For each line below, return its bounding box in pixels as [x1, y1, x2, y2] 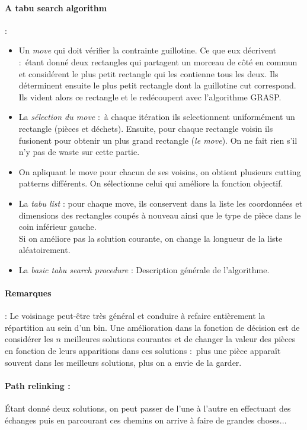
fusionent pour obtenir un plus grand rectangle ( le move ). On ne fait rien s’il [18, 134, 298, 146]
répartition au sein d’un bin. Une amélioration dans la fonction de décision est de [5, 321, 300, 333]
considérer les [5, 333, 53, 345]
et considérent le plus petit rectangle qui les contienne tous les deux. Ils [18, 67, 279, 80]
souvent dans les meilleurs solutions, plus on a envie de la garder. [5, 356, 242, 368]
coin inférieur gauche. [18, 220, 97, 233]
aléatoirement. [18, 244, 71, 256]
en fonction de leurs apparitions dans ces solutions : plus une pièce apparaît [5, 344, 281, 357]
